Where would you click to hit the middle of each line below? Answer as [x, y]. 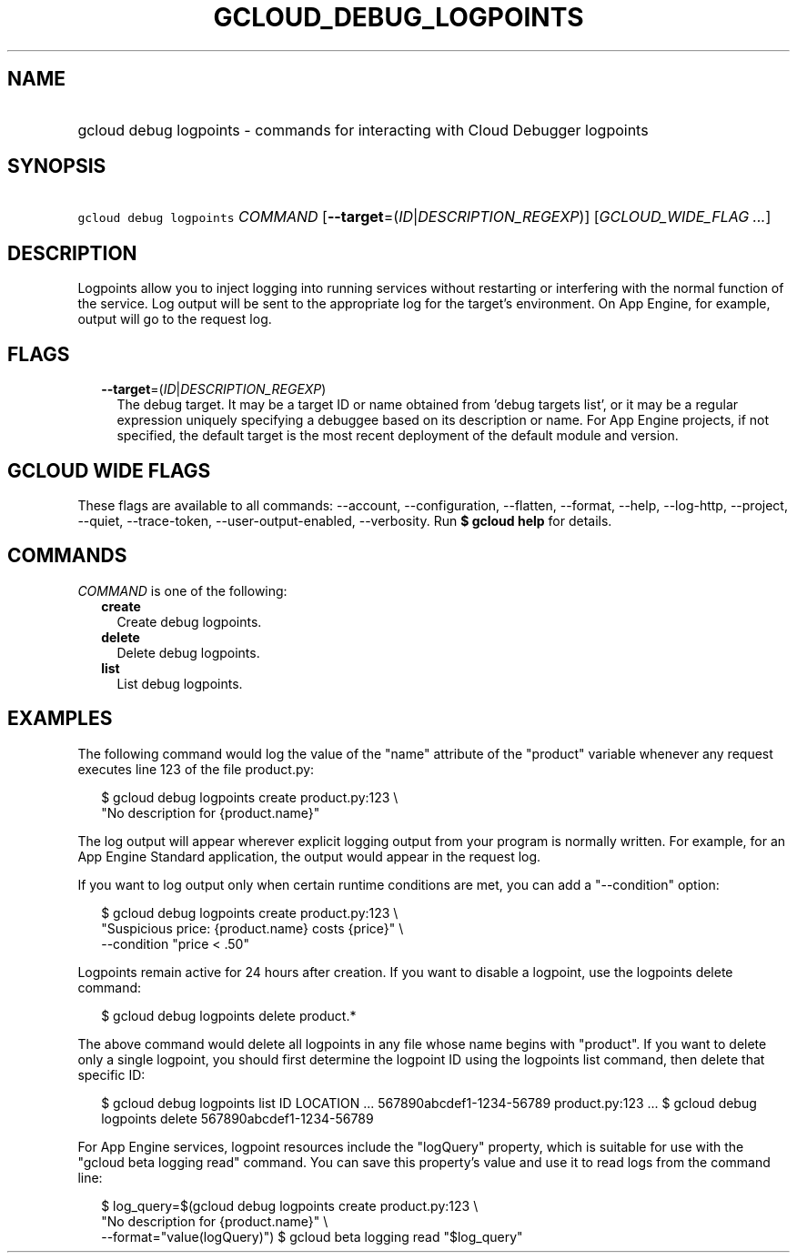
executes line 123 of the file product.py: [196, 769]
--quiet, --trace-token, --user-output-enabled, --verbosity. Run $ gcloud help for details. [345, 520]
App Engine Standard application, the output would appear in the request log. [309, 856]
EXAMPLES [60, 719]
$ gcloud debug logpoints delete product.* [229, 1015]
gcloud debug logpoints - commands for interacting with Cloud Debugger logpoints [363, 130]
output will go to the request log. [175, 319]
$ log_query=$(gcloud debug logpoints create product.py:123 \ [290, 1205]
